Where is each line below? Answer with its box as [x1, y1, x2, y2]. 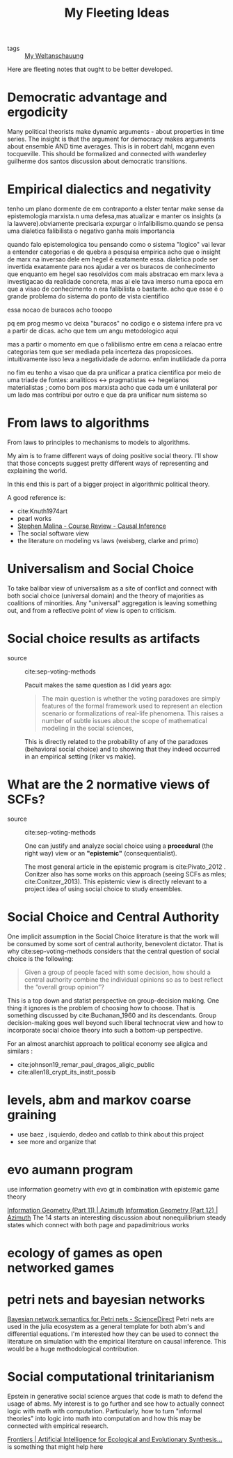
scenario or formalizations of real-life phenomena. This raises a [41, 709, 224, 717]
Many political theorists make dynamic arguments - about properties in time [7, 128, 225, 136]
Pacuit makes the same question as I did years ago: [24, 681, 172, 689]
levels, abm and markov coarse [7, 1092, 191, 1108]
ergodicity [7, 105, 68, 120]
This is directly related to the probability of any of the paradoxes [24, 737, 209, 745]
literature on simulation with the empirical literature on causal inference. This [7, 1337, 227, 1345]
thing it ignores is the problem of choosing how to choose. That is [7, 1003, 195, 1012]
